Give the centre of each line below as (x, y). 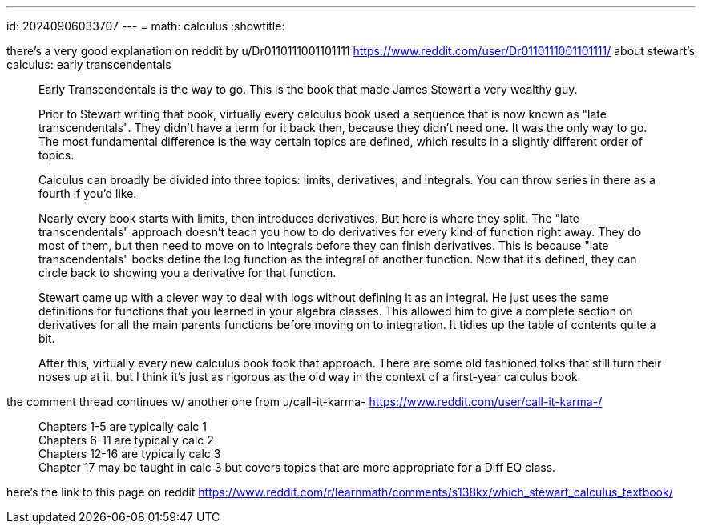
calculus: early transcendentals (89, 64)
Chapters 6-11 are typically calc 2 (126, 440)
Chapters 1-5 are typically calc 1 (123, 426)
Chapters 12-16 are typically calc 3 (130, 454)
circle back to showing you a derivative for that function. (188, 273)
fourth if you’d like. (88, 193)
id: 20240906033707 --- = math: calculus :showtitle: (146, 26)
